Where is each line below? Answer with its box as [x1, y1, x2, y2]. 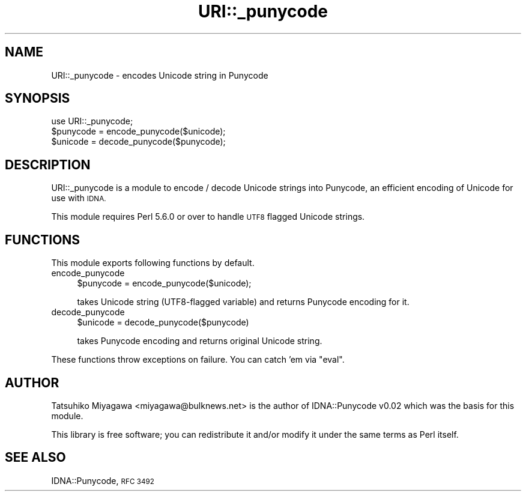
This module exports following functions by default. [51, 258, 255, 268]
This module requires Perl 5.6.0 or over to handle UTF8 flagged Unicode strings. [51, 211, 365, 222]
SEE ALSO [5, 450, 66, 465]
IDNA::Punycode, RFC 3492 [51, 475, 154, 486]
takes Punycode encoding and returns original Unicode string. [77, 336, 322, 346]
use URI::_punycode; [51, 116, 133, 127]
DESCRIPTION [5, 157, 91, 172]
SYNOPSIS [5, 91, 70, 106]
